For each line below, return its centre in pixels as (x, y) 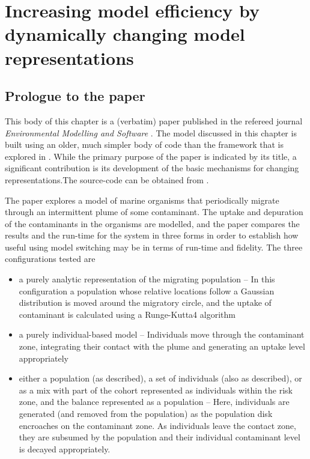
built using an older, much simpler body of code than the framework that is (144, 144)
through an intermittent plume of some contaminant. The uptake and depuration (154, 212)
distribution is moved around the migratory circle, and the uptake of (145, 302)
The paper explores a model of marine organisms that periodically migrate (142, 200)
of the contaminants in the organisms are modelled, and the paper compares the (152, 223)
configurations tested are (50, 259)
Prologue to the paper (75, 96)
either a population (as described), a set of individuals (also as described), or (160, 378)
